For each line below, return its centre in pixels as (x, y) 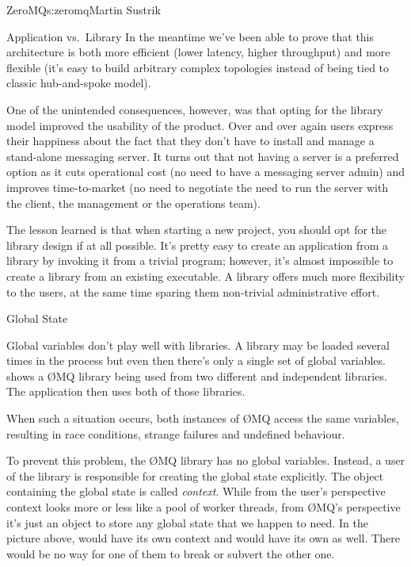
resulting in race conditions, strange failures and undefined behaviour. (176, 433)
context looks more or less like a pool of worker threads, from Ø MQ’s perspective (204, 507)
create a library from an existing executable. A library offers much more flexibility (205, 276)
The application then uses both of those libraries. (126, 391)
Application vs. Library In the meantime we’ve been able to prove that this (190, 36)
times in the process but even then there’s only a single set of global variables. (196, 360)
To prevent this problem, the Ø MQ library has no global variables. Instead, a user (206, 460)
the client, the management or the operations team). (133, 203)
